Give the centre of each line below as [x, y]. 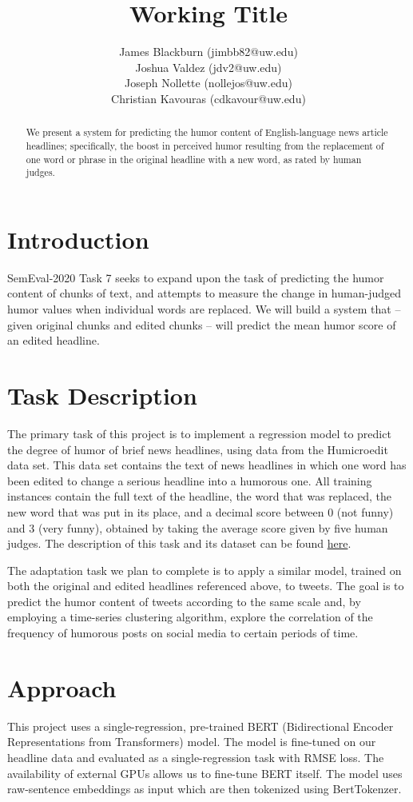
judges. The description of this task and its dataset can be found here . [179, 543]
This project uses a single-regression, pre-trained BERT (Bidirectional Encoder [201, 726]
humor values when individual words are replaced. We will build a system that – [204, 309]
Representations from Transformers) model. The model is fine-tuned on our [192, 742]
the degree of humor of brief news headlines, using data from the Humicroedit [198, 449]
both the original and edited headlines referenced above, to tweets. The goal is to [206, 586]
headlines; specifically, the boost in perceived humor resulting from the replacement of [205, 145]
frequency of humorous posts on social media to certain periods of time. [183, 633]
